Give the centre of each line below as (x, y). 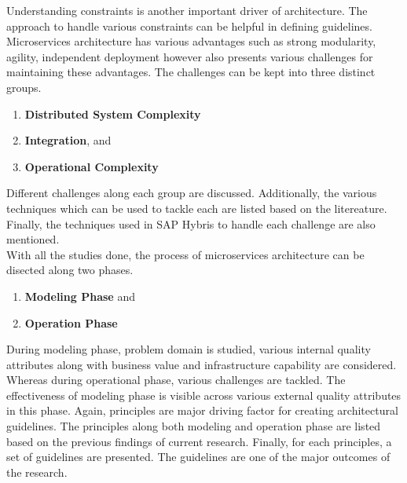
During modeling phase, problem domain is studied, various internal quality (189, 349)
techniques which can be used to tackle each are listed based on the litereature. (197, 208)
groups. (24, 87)
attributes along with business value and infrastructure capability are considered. (202, 364)
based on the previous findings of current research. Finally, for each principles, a (199, 441)
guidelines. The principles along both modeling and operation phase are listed (194, 426)
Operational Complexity (92, 166)
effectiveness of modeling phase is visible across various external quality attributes (204, 395)
